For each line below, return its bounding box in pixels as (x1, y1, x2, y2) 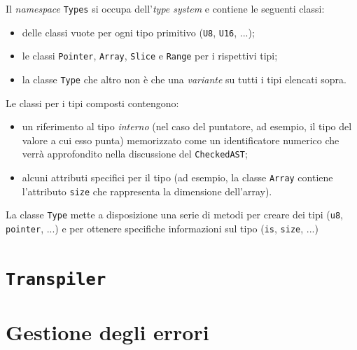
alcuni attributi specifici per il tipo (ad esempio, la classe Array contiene (22, 170, 333, 185)
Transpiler (6, 269, 106, 289)
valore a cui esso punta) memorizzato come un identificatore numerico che (22, 132, 339, 147)
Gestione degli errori (6, 318, 209, 346)
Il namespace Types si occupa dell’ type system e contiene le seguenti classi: (6, 1, 325, 15)
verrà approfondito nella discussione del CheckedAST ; (22, 146, 248, 161)
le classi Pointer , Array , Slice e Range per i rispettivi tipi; (22, 48, 278, 63)
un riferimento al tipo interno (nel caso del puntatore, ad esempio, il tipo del (22, 119, 352, 134)
